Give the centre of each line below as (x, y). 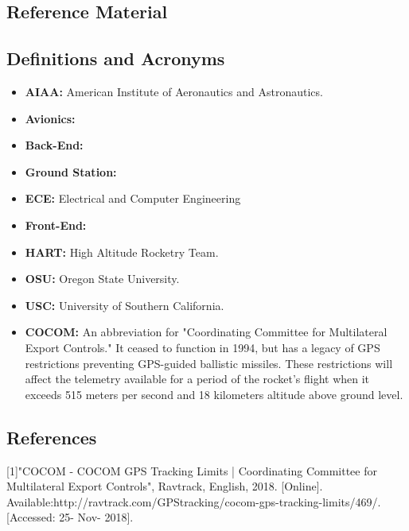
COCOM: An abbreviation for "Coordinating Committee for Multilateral (206, 332)
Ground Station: (71, 171)
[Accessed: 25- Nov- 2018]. (70, 517)
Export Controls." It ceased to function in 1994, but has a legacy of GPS (203, 347)
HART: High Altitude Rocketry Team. (122, 252)
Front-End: (56, 225)
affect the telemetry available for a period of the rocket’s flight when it (197, 379)
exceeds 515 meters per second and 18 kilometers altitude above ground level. (214, 394)
